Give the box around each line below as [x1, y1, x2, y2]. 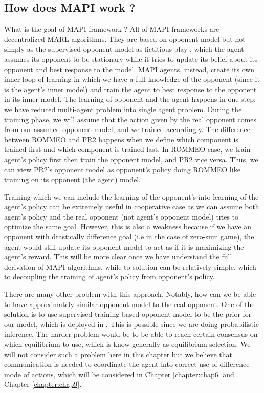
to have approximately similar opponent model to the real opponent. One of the [4, 298, 255, 309]
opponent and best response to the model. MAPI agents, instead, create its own [4, 63, 255, 74]
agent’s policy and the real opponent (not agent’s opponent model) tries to [4, 211, 239, 222]
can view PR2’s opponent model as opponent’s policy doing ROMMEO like [4, 164, 240, 174]
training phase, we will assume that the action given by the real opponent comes [4, 114, 257, 124]
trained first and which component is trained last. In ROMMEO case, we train [4, 144, 251, 155]
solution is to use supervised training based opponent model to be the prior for [4, 309, 252, 319]
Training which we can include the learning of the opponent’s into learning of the [4, 191, 259, 202]
